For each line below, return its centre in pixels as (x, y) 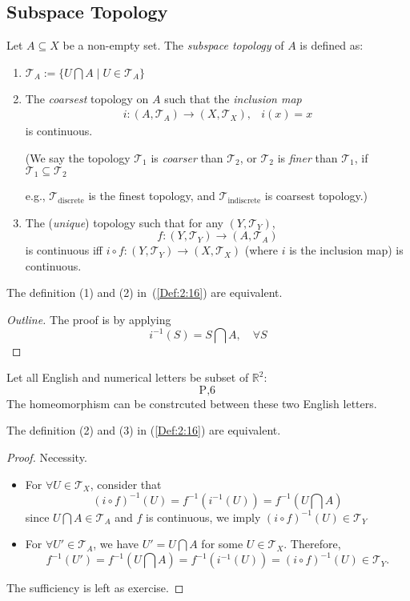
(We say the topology (78, 158)
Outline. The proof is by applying (89, 320)
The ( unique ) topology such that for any (124, 222)
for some (222, 544)
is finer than (307, 158)
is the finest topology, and (152, 196)
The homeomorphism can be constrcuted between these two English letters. (192, 403)
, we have (116, 544)
